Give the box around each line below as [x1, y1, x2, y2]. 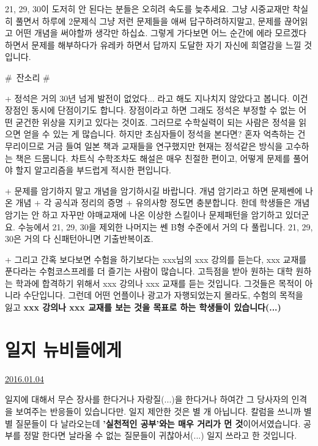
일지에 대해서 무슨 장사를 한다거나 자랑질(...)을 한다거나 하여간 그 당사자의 [5, 393, 289, 406]
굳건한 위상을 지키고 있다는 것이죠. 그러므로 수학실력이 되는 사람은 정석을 [15, 115, 296, 128]
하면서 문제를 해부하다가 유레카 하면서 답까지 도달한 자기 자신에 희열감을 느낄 [5, 38, 301, 51]
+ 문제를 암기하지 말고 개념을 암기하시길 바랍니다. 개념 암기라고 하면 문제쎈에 [5, 184, 303, 197]
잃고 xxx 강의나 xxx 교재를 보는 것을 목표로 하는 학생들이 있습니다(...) [5, 301, 281, 314]
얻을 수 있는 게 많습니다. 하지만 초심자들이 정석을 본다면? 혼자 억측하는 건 [23, 127, 306, 140]
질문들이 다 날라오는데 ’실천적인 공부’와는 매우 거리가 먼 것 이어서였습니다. [15, 417, 301, 429]
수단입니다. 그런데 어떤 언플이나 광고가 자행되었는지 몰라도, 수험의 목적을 [23, 289, 303, 301]
